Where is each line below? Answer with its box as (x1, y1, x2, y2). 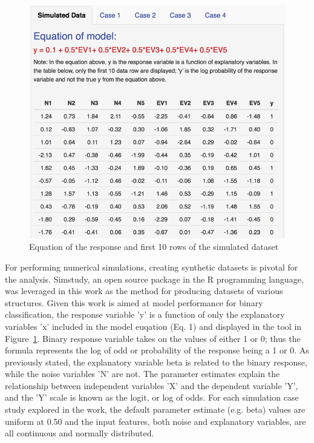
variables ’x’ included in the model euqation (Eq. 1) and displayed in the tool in (5, 320, 302, 332)
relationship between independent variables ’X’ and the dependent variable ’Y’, (5, 379, 298, 392)
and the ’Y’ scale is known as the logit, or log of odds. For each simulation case (5, 391, 299, 404)
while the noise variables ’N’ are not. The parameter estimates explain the (5, 367, 280, 380)
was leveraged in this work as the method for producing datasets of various (5, 284, 283, 297)
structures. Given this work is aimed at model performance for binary (5, 296, 263, 309)
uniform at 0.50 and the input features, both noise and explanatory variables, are (5, 415, 306, 427)
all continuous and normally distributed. (5, 427, 154, 439)
